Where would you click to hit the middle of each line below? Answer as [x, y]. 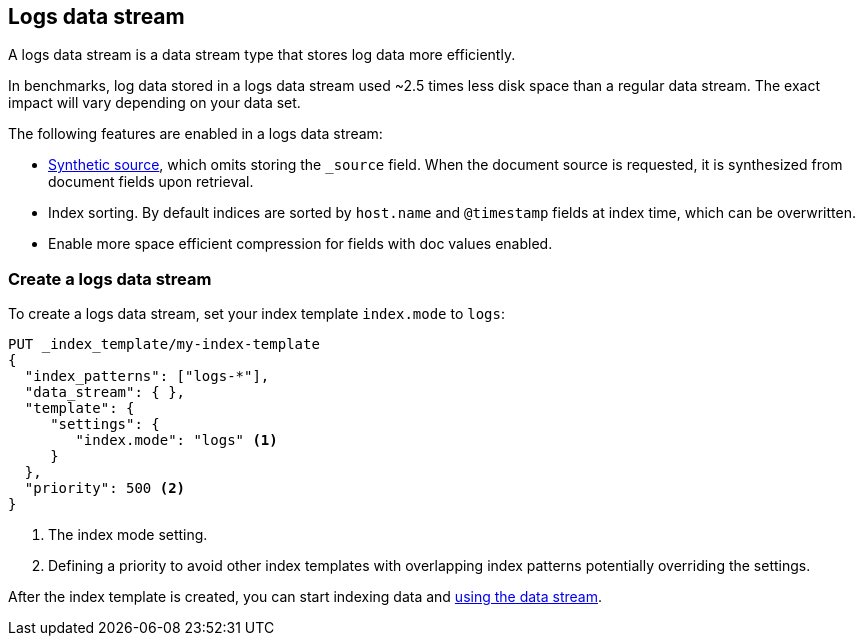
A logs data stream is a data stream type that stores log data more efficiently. [262, 55]
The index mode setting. [128, 535]
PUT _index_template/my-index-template [164, 344]
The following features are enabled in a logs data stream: [195, 134]
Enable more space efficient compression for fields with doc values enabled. [300, 244]
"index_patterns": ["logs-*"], [147, 376]
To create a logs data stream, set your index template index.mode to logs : [257, 314]
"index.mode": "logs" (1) [176, 440]
